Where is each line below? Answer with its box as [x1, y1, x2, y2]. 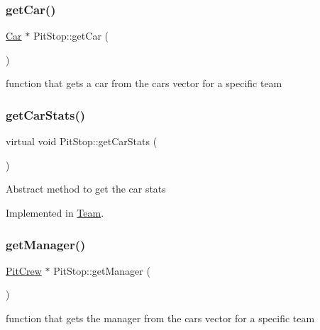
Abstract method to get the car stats [6, 181, 166, 196]
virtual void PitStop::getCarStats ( [6, 134, 158, 149]
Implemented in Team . [6, 205, 104, 220]
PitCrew [6, 263, 42, 278]
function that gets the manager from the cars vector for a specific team [6, 311, 315, 325]
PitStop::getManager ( [53, 263, 150, 278]
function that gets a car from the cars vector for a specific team [6, 76, 282, 91]
